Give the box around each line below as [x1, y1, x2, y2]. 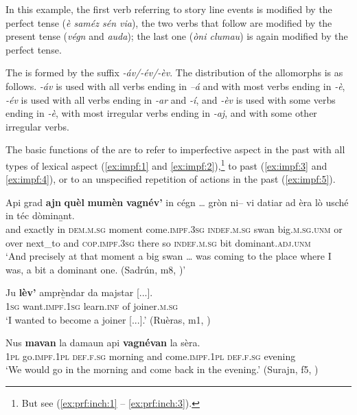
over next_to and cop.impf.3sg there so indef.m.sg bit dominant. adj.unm [5, 235, 311, 249]
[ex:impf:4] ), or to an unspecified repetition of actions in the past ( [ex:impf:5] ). [5, 172, 336, 186]
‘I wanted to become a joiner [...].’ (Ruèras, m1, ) [5, 312, 211, 326]
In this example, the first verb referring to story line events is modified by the [5, 2, 332, 16]
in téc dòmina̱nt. [5, 208, 75, 223]
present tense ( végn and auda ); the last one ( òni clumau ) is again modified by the [5, 29, 348, 43]
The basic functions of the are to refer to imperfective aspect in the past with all [5, 142, 345, 157]
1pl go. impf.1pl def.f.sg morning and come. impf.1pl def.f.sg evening [5, 348, 296, 363]
